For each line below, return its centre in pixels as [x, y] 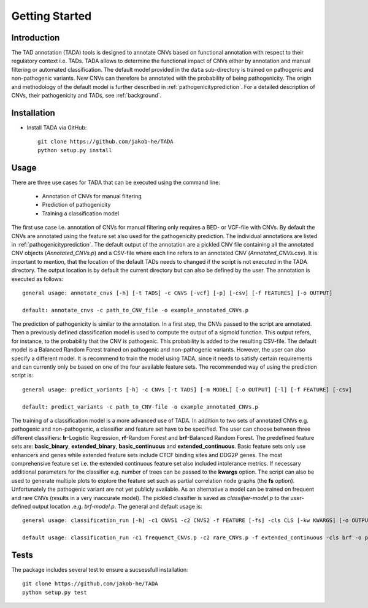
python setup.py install [75, 150]
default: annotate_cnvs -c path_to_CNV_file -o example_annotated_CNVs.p [136, 310]
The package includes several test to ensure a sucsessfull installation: [100, 569]
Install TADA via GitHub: [57, 127]
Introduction [36, 38]
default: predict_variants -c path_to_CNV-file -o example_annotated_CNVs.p [140, 407]
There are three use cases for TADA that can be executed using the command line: [116, 182]
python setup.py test [55, 592]
